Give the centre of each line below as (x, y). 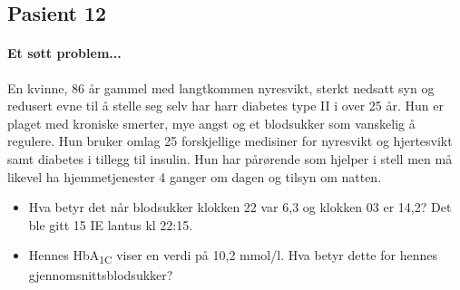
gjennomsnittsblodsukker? (101, 275)
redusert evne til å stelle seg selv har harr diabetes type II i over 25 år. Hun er (225, 106)
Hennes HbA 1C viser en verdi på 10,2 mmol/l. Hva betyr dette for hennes (233, 256)
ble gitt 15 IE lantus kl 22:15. (111, 224)
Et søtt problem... (64, 53)
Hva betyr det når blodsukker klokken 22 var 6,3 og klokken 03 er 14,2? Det (240, 207)
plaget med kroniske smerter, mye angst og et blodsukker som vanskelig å (211, 123)
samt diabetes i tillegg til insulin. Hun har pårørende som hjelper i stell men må (230, 158)
